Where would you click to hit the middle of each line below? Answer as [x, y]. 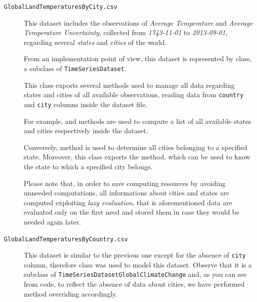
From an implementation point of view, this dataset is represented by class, [138, 58]
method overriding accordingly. [71, 293]
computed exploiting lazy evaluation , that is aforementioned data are [128, 202]
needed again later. [52, 221]
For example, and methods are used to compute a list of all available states [137, 121]
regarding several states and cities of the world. [95, 42]
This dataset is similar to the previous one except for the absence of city [135, 255]
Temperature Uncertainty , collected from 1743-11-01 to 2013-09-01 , [126, 32]
